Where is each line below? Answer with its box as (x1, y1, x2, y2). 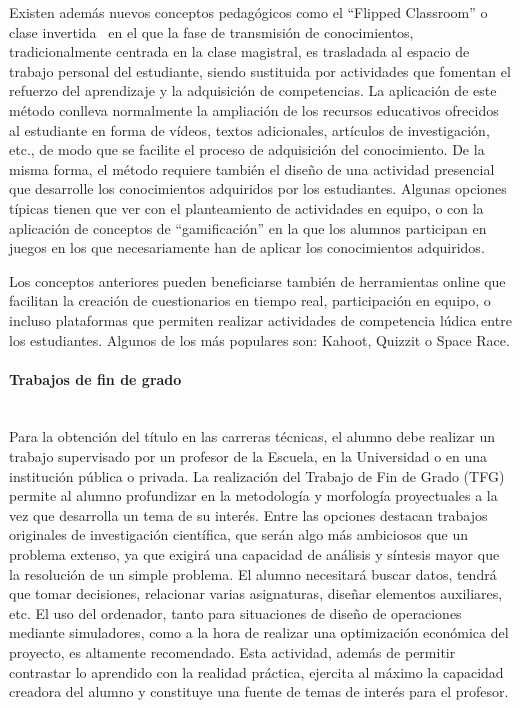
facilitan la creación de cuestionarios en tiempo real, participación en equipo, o (9, 290, 491, 311)
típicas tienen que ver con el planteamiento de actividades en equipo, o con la (9, 197, 484, 218)
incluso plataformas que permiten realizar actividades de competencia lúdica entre (9, 309, 512, 330)
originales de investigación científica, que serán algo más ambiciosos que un (9, 524, 469, 545)
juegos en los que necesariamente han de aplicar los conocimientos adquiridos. (9, 237, 485, 258)
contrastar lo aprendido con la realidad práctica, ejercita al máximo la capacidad (9, 661, 504, 682)
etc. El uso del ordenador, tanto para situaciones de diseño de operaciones (9, 602, 462, 623)
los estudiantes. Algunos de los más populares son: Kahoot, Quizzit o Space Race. (9, 329, 510, 350)
